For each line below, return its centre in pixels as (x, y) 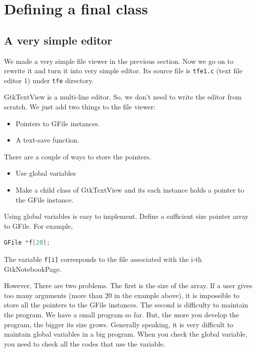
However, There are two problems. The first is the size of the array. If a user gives (128, 285)
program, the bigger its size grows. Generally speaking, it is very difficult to (119, 324)
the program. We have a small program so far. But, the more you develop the (122, 315)
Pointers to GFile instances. (58, 123)
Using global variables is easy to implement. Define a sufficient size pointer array (126, 216)
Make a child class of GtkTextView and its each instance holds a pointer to (130, 190)
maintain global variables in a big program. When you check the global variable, (126, 334)
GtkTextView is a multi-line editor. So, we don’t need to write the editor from (123, 97)
